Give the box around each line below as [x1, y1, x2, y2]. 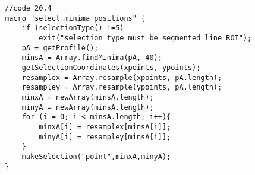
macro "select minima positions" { [5, 14, 146, 23]
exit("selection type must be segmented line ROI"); [39, 33, 252, 42]
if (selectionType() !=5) [21, 24, 124, 33]
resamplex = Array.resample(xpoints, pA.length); [21, 73, 222, 82]
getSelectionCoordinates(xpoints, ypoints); [21, 63, 201, 72]
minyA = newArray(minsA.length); [21, 103, 154, 112]
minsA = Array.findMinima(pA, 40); [21, 53, 162, 62]
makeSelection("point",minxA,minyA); [21, 152, 171, 161]
